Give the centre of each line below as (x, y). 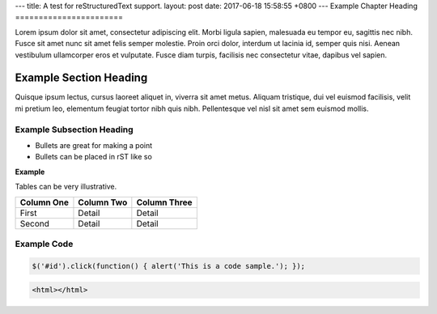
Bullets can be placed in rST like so (94, 157)
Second (35, 223)
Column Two (103, 202)
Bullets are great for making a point (94, 145)
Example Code (44, 244)
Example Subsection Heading (74, 129)
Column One (44, 202)
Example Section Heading (81, 78)
